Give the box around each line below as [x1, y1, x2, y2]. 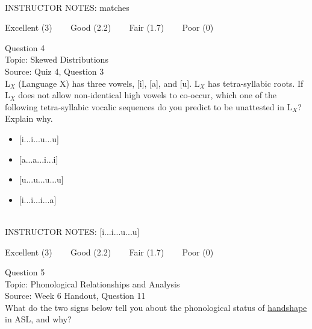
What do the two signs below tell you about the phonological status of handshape [5, 301, 307, 313]
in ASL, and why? [5, 313, 72, 325]
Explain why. [5, 112, 53, 125]
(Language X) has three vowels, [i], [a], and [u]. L [18, 77, 200, 89]
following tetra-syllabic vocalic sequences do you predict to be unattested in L [5, 100, 293, 113]
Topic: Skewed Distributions [5, 53, 108, 66]
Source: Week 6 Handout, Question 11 [5, 289, 146, 302]
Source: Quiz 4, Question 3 [5, 64, 104, 77]
